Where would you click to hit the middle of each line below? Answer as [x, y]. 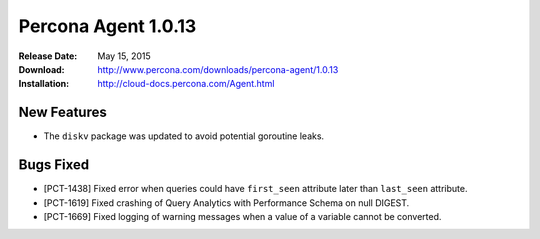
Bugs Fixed [54, 165]
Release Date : [48, 56]
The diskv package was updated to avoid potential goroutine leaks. [184, 136]
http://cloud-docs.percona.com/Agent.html [186, 84]
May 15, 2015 [124, 56]
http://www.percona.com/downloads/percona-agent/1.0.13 [218, 69]
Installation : [44, 84]
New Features [62, 112]
